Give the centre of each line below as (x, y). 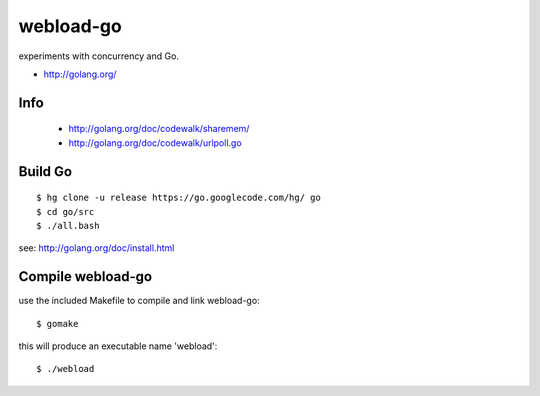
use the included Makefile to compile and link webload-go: (139, 301)
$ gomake (57, 323)
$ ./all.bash (68, 225)
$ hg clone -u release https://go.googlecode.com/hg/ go (179, 198)
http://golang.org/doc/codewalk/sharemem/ (159, 129)
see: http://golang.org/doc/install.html (96, 248)
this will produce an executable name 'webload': (118, 346)
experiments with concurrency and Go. (99, 56)
